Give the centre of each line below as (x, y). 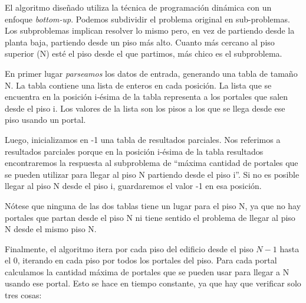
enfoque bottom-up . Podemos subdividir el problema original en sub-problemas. (147, 19)
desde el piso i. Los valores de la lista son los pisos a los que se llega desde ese (145, 108)
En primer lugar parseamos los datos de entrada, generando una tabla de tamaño (151, 73)
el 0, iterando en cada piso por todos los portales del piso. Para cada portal (141, 260)
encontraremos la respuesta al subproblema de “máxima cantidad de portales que (152, 163)
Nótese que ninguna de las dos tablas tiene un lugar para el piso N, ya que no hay (153, 205)
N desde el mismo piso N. (51, 229)
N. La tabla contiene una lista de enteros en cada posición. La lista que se (138, 85)
